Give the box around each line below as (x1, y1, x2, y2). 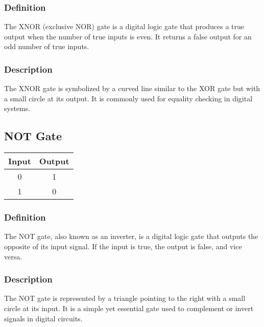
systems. (4, 103, 31, 114)
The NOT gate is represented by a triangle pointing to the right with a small (4, 293, 246, 303)
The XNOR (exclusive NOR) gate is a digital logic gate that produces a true (4, 21, 245, 32)
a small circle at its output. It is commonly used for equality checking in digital (4, 93, 253, 103)
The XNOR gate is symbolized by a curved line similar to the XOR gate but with (4, 83, 260, 94)
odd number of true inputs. (4, 41, 89, 52)
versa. (4, 251, 22, 261)
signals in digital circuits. (4, 313, 83, 323)
